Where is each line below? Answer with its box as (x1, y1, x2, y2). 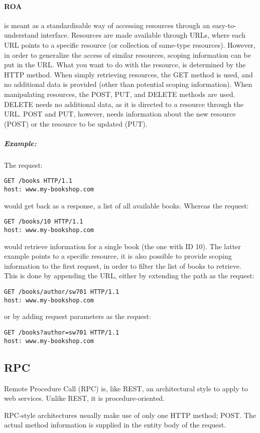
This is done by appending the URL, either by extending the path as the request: (4, 270, 254, 281)
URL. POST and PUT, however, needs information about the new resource (4, 109, 236, 119)
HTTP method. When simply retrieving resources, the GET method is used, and (4, 69, 253, 79)
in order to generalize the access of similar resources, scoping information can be (4, 49, 251, 60)
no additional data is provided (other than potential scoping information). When (4, 79, 252, 89)
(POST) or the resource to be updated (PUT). (4, 118, 148, 129)
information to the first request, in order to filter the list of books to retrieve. (4, 260, 241, 271)
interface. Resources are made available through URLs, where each (41, 30, 245, 40)
